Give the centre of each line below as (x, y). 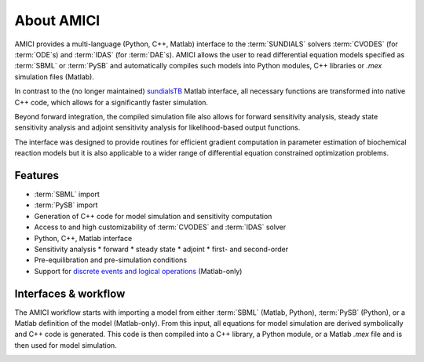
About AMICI (57, 20)
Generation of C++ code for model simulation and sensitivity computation (153, 216)
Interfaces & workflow (70, 293)
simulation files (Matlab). (54, 77)
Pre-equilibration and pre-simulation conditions (111, 260)
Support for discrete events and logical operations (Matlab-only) (138, 271)
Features (37, 176)
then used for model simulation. (66, 345)
